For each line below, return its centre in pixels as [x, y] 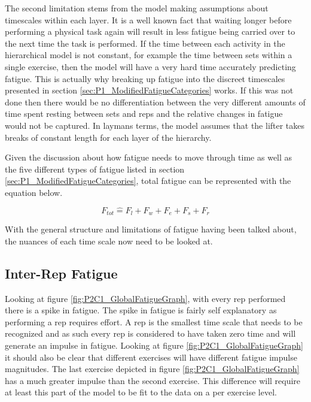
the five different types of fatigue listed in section [95, 169]
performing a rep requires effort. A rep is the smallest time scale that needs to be [154, 321]
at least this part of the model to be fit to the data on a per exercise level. [141, 392]
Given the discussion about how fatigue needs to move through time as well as [149, 157]
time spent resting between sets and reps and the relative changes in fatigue [144, 114]
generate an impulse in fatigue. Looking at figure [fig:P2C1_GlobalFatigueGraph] [154, 345]
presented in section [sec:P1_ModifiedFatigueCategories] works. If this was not [149, 90]
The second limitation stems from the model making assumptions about [137, 8]
